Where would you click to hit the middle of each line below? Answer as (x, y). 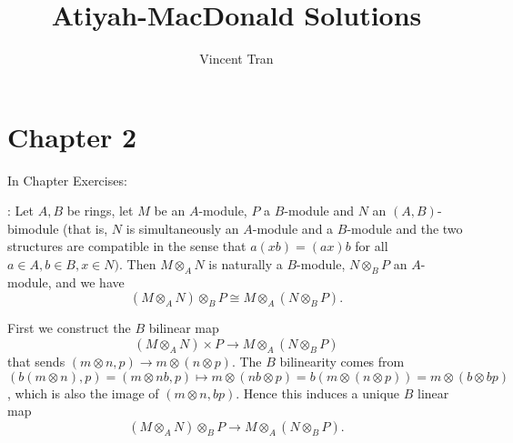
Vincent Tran (236, 59)
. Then (138, 264)
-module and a (293, 228)
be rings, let (100, 211)
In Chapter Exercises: (67, 180)
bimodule (33, 228)
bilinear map (184, 328)
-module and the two (405, 228)
